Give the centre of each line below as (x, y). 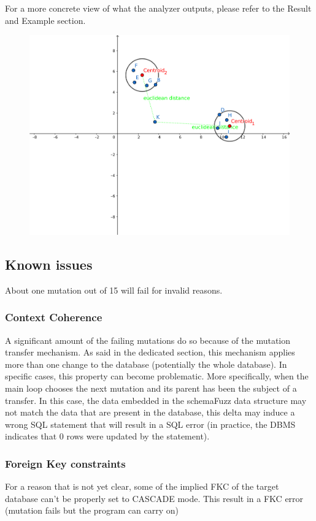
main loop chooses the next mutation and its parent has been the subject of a (151, 388)
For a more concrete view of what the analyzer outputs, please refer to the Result (158, 8)
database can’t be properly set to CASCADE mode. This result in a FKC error (154, 498)
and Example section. (45, 20)
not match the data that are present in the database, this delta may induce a (150, 412)
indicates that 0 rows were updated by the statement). (107, 436)
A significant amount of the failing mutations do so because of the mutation (148, 340)
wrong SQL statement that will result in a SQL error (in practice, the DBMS (150, 424)
